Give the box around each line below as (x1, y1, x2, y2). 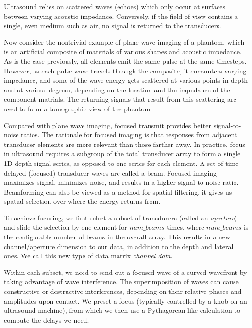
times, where (167, 222, 204, 232)
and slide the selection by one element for (4, 222, 127, 232)
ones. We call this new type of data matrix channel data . (4, 251, 173, 261)
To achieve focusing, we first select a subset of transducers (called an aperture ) (4, 212, 237, 222)
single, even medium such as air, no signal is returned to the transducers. (4, 20, 221, 31)
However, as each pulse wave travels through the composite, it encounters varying (4, 65, 247, 75)
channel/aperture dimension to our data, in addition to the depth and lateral (4, 241, 234, 251)
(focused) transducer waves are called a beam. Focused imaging (28, 167, 217, 178)
